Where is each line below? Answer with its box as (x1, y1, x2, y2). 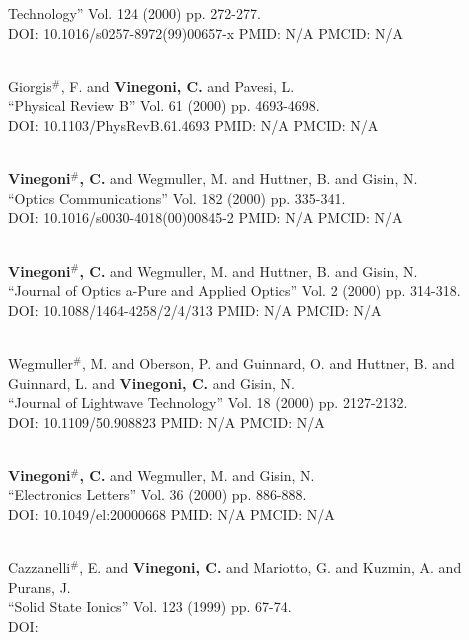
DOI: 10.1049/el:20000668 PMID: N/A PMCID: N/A (8, 504, 335, 525)
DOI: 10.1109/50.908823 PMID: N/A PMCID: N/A (8, 411, 325, 432)
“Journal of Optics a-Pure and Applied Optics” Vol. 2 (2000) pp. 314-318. (8, 280, 461, 301)
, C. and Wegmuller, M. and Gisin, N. (79, 464, 315, 485)
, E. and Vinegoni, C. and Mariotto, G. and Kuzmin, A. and (79, 557, 462, 578)
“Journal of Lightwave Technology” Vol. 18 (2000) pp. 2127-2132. (8, 392, 408, 413)
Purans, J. (8, 576, 71, 597)
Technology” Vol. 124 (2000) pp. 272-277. (8, 3, 261, 23)
